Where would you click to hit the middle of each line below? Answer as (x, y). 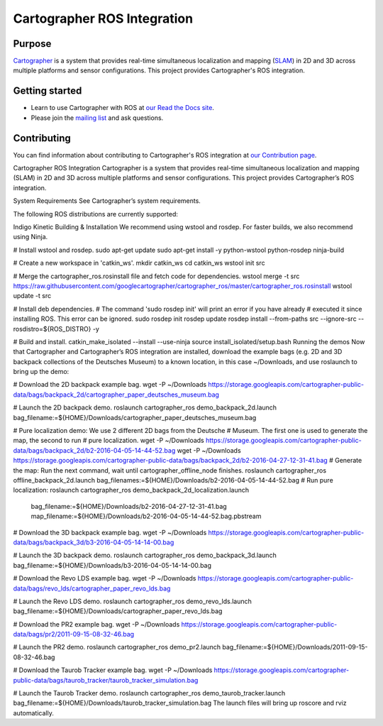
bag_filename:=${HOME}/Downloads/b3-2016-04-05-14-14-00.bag (112, 565)
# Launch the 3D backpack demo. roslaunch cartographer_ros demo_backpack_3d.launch (145, 555)
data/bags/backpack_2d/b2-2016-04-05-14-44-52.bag (94, 450)
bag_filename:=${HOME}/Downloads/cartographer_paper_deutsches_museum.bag (135, 417)
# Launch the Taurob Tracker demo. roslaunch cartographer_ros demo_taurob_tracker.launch (149, 693)
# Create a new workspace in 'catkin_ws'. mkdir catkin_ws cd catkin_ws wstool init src (139, 263)
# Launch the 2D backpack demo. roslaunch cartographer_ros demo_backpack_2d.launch (145, 407)
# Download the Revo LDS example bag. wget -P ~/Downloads (105, 578)
